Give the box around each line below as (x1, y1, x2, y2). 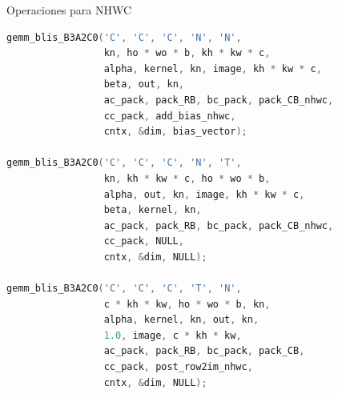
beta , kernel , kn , (103, 204, 202, 216)
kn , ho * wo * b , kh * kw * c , (103, 47, 271, 59)
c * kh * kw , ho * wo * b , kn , (103, 298, 271, 310)
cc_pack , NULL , (103, 235, 184, 247)
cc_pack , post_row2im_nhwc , (103, 361, 253, 373)
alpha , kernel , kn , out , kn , (103, 314, 260, 326)
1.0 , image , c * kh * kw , (103, 329, 242, 341)
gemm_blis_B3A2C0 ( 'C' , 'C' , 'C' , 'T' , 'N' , (6, 283, 242, 295)
